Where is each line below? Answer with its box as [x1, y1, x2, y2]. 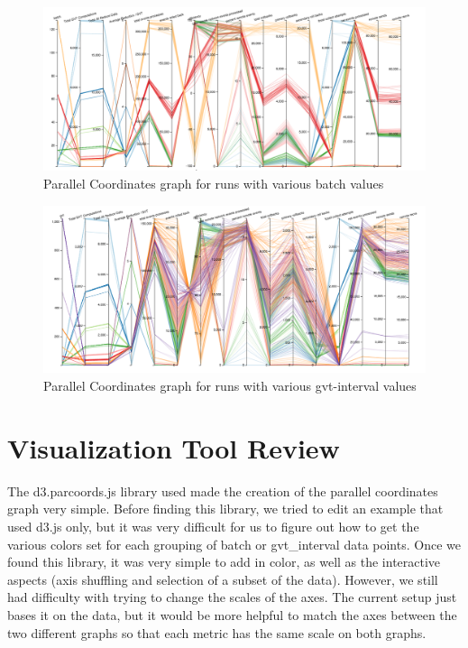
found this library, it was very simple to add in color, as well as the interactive [7, 552, 441, 571]
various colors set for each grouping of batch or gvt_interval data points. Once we [7, 534, 461, 553]
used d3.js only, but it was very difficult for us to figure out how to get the [7, 516, 419, 535]
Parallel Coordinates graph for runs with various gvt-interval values [43, 376, 417, 395]
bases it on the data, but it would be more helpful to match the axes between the [7, 605, 457, 624]
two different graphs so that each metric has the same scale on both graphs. [7, 623, 427, 642]
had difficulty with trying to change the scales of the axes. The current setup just [7, 588, 457, 606]
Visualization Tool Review [7, 429, 340, 466]
